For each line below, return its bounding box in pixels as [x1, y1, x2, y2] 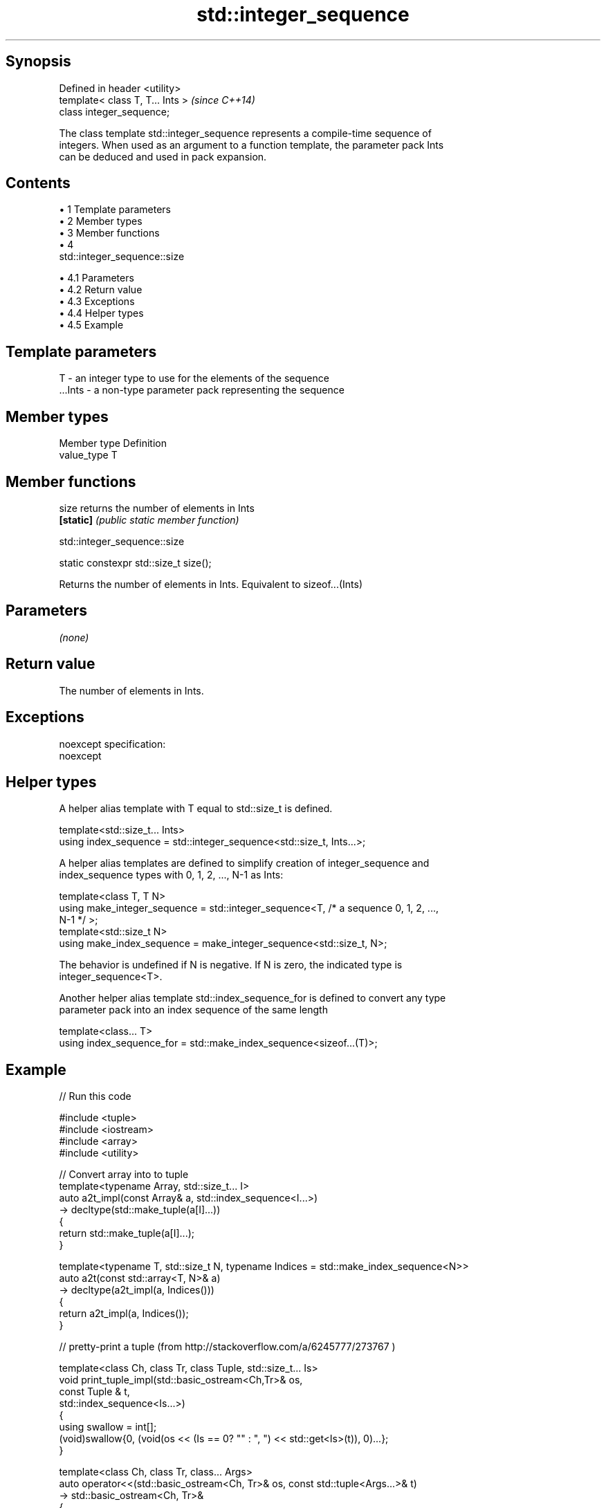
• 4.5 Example [59, 319, 124, 331]
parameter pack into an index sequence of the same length [59, 1004, 328, 1016]
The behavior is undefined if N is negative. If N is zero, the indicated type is [59, 959, 403, 971]
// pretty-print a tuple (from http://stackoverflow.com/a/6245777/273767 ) [59, 1341, 396, 1353]
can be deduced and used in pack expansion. [59, 150, 267, 163]
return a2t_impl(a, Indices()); [59, 1307, 189, 1320]
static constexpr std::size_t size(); [59, 556, 212, 569]
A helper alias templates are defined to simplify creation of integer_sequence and [59, 857, 430, 870]
